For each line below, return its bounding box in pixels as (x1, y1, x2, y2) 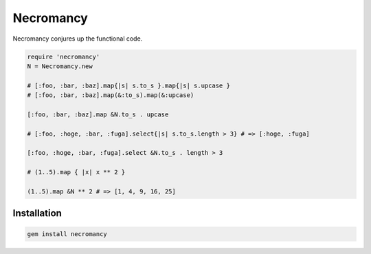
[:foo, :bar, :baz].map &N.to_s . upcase (27, 110, 169, 118)
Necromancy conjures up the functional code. (12, 34, 143, 43)
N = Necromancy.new (27, 62, 93, 70)
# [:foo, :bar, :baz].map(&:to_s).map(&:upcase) (27, 92, 194, 99)
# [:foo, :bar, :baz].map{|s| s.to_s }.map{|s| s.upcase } (27, 81, 230, 89)
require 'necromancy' (27, 52, 100, 61)
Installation (12, 207, 62, 220)
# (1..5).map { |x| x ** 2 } (27, 169, 126, 176)
